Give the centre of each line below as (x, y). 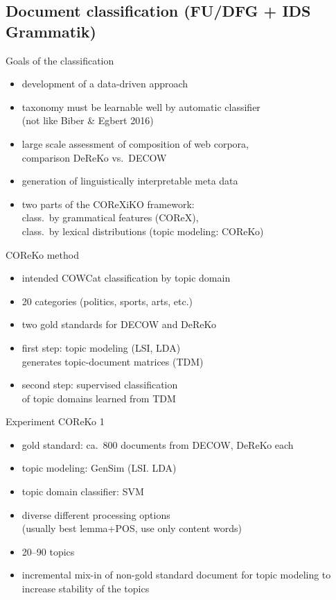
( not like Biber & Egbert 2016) (88, 120)
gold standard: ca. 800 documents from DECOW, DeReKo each (158, 444)
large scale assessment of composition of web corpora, (135, 143)
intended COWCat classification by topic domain (126, 278)
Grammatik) (51, 31)
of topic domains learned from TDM (99, 398)
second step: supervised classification (100, 385)
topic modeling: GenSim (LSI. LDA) (99, 468)
